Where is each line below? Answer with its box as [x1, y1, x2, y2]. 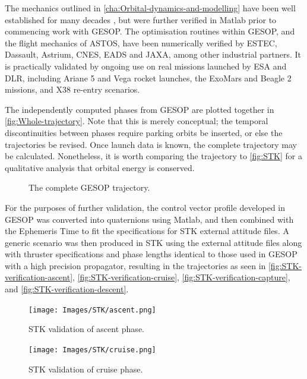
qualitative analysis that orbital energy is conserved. [5, 161, 195, 173]
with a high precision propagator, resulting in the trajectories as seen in [5, 259, 266, 271]
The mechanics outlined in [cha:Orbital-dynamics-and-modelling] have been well [5, 2, 296, 14]
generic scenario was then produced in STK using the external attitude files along [5, 236, 302, 248]
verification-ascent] [5, 271, 73, 283]
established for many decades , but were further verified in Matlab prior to [5, 13, 277, 26]
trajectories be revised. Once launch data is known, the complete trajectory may [5, 138, 297, 150]
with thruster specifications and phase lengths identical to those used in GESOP [5, 248, 297, 260]
